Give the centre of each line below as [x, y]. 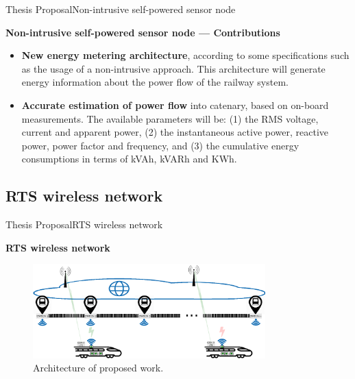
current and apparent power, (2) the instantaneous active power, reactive [175, 132]
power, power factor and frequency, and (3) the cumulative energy [160, 145]
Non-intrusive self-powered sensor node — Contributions [143, 32]
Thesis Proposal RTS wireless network [84, 224]
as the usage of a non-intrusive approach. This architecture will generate [173, 68]
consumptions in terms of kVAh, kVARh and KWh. [129, 159]
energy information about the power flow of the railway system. [155, 82]
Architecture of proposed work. [98, 368]
